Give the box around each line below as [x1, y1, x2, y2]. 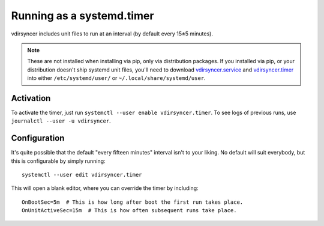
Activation [11, 93, 51, 103]
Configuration [11, 133, 65, 144]
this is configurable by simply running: [11, 157, 106, 165]
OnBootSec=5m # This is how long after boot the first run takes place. [22, 198, 244, 206]
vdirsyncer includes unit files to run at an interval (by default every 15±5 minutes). [11, 30, 213, 37]
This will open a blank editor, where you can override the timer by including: [11, 185, 199, 192]
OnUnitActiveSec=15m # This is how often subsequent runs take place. [22, 207, 237, 214]
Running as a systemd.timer [11, 9, 154, 22]
